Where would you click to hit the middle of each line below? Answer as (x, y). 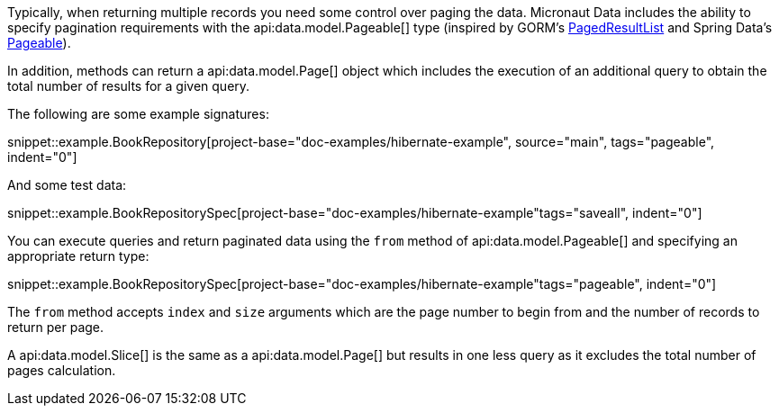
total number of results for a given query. (129, 86)
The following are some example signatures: (138, 114)
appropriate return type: (78, 256)
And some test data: (67, 185)
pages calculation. (62, 370)
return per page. (56, 327)
